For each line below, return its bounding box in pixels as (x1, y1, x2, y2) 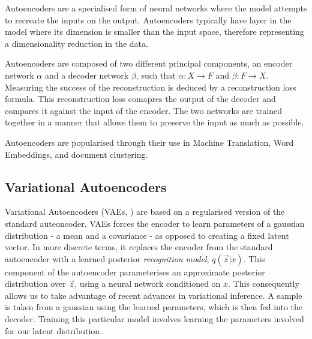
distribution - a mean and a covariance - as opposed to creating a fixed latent (5, 229, 289, 241)
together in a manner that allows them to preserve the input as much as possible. (5, 116, 304, 128)
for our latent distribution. (5, 324, 103, 337)
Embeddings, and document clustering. (5, 148, 148, 160)
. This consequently (228, 277, 299, 290)
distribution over (5, 277, 66, 290)
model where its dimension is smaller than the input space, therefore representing (5, 25, 304, 38)
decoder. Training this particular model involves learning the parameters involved (5, 313, 304, 325)
